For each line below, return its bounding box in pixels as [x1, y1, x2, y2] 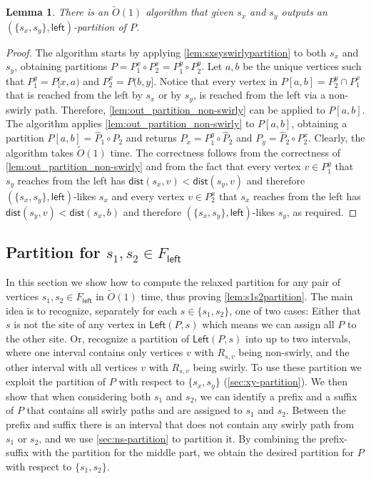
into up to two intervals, [245, 330, 351, 345]
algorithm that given [146, 4, 234, 19]
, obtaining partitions [14, 59, 108, 74]
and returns [126, 130, 177, 145]
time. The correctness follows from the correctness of [110, 144, 341, 159]
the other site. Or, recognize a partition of [6, 330, 190, 345]
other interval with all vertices [6, 359, 138, 374]
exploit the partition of [6, 374, 106, 389]
